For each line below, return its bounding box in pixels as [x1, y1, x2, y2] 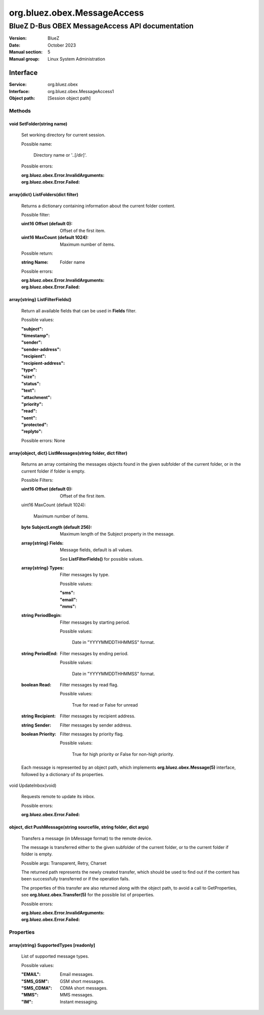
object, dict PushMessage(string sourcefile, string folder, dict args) [9, 824, 149, 830]
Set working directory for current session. [21, 132, 106, 138]
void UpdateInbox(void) [9, 782, 57, 788]
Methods [9, 108, 31, 115]
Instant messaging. [60, 999, 98, 1005]
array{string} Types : [21, 565, 64, 570]
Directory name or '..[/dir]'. [33, 152, 87, 158]
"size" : [21, 374, 36, 379]
